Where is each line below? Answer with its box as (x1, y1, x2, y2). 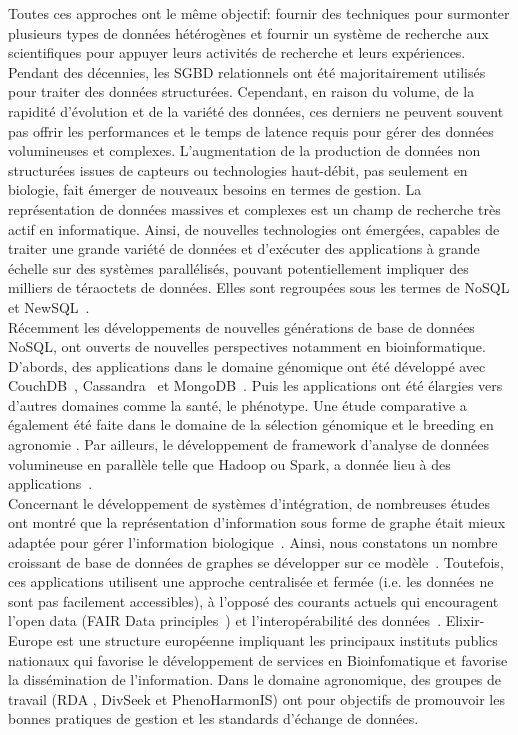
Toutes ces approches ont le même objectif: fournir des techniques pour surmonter (8, 3, 510, 23)
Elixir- (445, 610, 485, 631)
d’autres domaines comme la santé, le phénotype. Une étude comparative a (8, 394, 467, 415)
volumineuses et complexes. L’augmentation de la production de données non (8, 140, 481, 161)
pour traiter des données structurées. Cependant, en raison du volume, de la (8, 81, 475, 102)
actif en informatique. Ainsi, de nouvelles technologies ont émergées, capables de (8, 218, 500, 239)
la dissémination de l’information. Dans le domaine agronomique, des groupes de (8, 669, 502, 690)
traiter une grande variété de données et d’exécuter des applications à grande (8, 238, 480, 259)
